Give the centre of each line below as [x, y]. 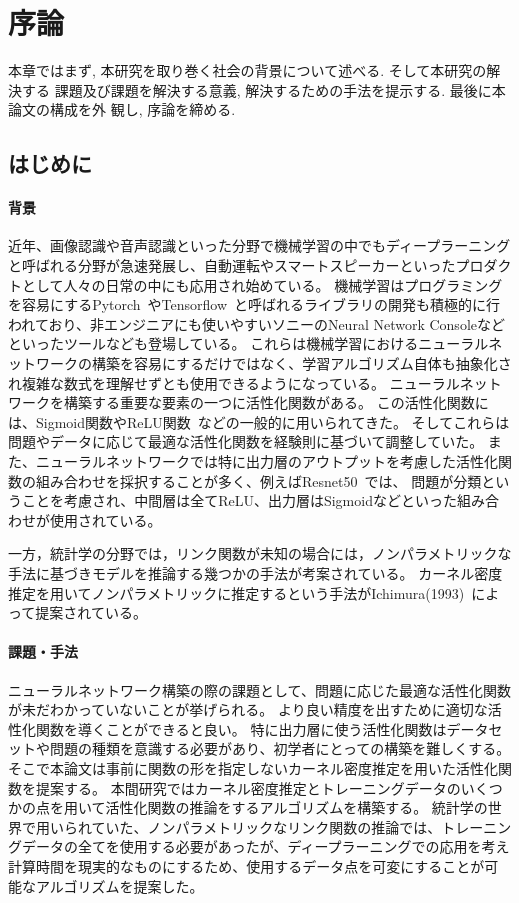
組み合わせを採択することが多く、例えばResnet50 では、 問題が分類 [258, 480]
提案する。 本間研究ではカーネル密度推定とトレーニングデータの [248, 787]
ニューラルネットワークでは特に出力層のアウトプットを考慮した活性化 [266, 461]
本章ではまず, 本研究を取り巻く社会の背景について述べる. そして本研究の [247, 70]
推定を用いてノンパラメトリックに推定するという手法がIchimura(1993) [236, 592]
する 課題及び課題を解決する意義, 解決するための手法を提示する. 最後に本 [263, 89]
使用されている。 [105, 519]
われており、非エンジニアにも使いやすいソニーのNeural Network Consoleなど [256, 323]
